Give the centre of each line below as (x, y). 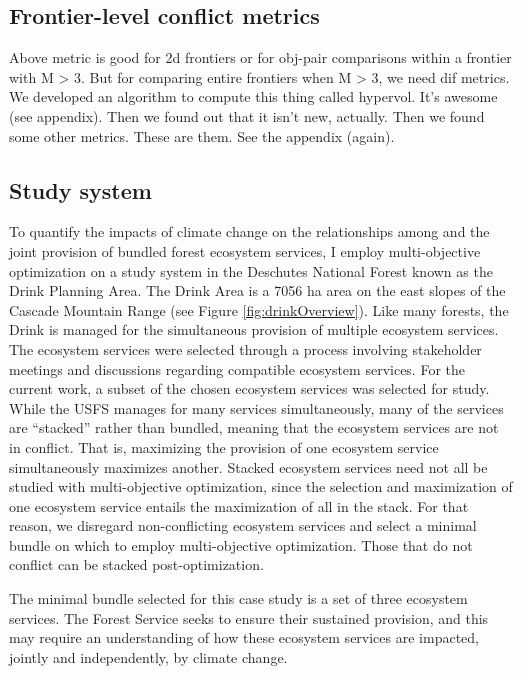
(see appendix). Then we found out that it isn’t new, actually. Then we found (247, 115)
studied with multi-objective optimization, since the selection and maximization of (261, 486)
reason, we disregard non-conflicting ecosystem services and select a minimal (243, 525)
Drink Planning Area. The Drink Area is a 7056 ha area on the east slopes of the (257, 290)
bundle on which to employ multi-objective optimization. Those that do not (241, 544)
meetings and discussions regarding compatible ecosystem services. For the (237, 368)
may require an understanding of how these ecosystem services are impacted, (244, 637)
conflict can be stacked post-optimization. (136, 564)
